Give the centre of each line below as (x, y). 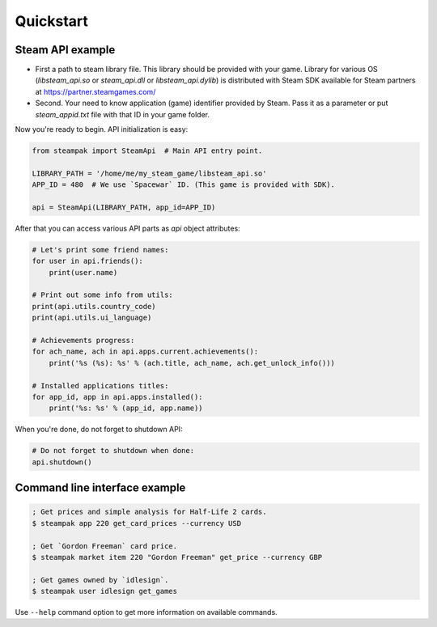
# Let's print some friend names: (100, 250)
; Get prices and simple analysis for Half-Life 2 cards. (149, 512)
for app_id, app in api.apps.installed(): (117, 397)
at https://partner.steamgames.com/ (95, 91)
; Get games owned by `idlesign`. (100, 580)
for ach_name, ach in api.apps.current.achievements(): (145, 352)
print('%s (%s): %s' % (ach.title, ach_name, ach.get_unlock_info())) (192, 363)
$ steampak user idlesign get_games (105, 591)
